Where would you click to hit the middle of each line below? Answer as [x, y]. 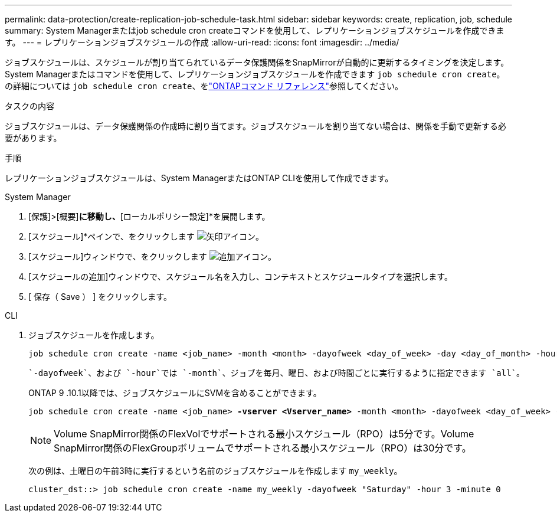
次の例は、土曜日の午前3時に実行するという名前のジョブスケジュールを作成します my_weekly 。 [215, 471]
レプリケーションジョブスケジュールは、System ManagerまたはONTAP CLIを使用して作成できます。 [199, 178]
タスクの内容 [30, 106]
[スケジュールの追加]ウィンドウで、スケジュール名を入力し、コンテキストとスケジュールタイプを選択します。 [240, 277]
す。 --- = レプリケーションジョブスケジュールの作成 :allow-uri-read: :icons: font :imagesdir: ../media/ [202, 42]
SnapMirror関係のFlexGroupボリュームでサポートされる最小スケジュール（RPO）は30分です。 [263, 448]
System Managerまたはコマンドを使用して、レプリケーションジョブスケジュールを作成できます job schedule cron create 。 [255, 74]
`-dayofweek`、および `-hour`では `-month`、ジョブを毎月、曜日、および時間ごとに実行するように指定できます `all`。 [277, 373]
